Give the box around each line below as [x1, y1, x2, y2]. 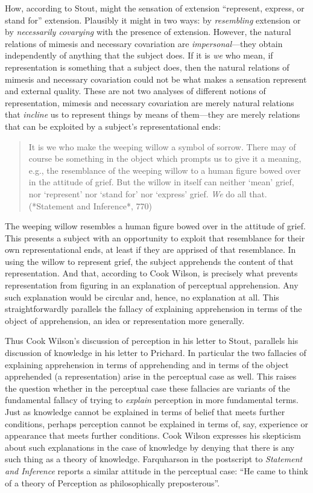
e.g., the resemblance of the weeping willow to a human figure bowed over [28, 164, 301, 176]
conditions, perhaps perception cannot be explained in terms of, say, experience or [5, 417, 308, 430]
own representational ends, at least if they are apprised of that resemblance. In [5, 243, 296, 256]
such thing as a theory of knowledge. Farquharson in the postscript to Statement [5, 453, 303, 465]
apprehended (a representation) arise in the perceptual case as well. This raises [5, 370, 297, 383]
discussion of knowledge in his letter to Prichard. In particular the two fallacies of [5, 346, 306, 359]
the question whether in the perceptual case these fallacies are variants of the [5, 381, 290, 394]
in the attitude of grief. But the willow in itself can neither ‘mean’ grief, [28, 176, 294, 188]
